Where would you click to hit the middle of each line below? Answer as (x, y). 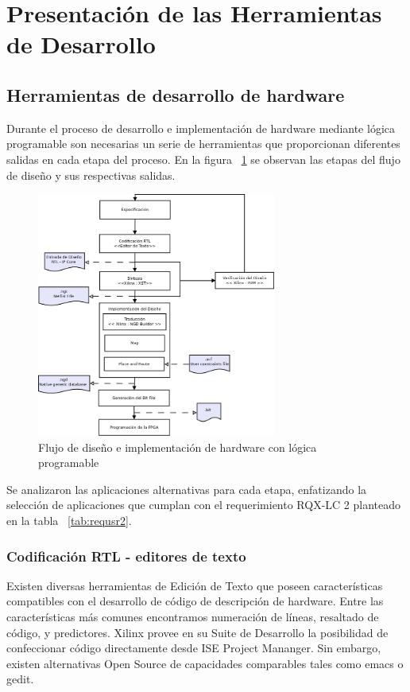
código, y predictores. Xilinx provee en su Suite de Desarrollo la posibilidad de (197, 632)
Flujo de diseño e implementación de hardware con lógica (178, 447)
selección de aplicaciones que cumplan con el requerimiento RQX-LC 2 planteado (204, 505)
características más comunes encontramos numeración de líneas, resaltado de (193, 617)
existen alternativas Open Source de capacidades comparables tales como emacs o (205, 663)
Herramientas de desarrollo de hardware (176, 94)
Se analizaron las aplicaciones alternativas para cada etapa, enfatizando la (187, 489)
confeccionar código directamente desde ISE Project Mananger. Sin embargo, (194, 648)
